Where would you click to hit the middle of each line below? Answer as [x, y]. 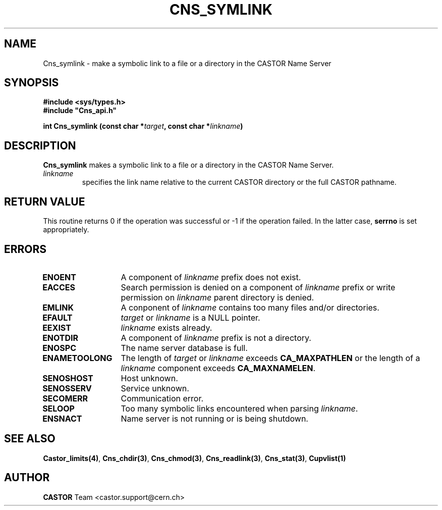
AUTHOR [27, 478]
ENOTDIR [61, 338]
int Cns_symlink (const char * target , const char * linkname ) [143, 126]
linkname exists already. [167, 327]
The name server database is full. [184, 348]
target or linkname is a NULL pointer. [190, 317]
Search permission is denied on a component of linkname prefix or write [258, 287]
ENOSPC [60, 348]
